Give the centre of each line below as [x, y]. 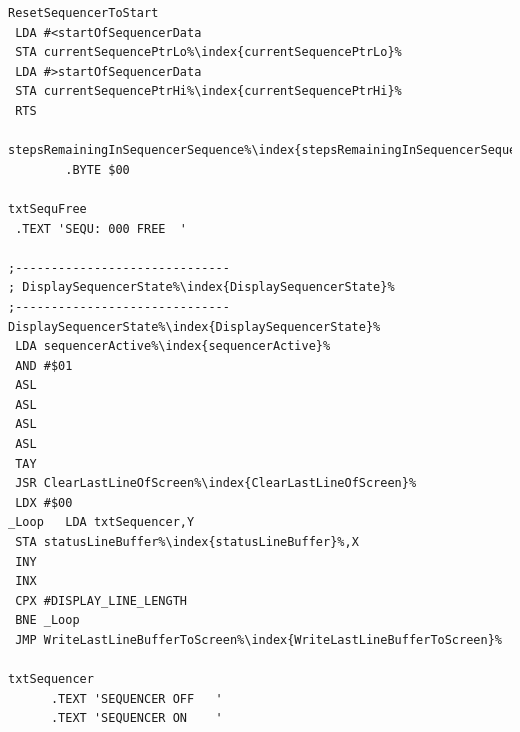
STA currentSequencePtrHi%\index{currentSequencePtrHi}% [208, 91]
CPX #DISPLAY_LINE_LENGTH [101, 600]
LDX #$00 [44, 502]
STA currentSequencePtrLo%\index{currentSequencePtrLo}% [208, 52]
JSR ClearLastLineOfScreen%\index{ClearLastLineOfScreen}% [216, 483]
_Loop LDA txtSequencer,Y [101, 522]
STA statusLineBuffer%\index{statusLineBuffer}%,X [187, 542]
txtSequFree [47, 208]
